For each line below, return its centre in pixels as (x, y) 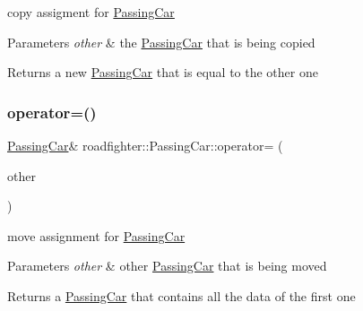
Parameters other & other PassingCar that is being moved (167, 266)
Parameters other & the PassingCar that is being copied (161, 42)
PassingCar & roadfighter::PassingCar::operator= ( (145, 145)
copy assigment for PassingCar (91, 12)
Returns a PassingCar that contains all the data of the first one (181, 295)
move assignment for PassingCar (96, 235)
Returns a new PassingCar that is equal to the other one (163, 72)
